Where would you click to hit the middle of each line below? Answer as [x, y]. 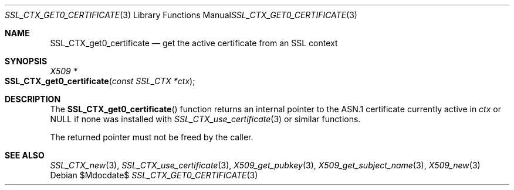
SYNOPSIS [26, 61]
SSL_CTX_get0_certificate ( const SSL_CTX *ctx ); [100, 81]
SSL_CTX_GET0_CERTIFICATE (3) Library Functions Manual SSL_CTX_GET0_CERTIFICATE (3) [181, 15]
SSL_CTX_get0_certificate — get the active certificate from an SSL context [194, 43]
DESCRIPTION [33, 99]
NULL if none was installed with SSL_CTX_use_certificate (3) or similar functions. [205, 119]
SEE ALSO [25, 155]
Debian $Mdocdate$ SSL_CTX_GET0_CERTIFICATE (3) [154, 175]
